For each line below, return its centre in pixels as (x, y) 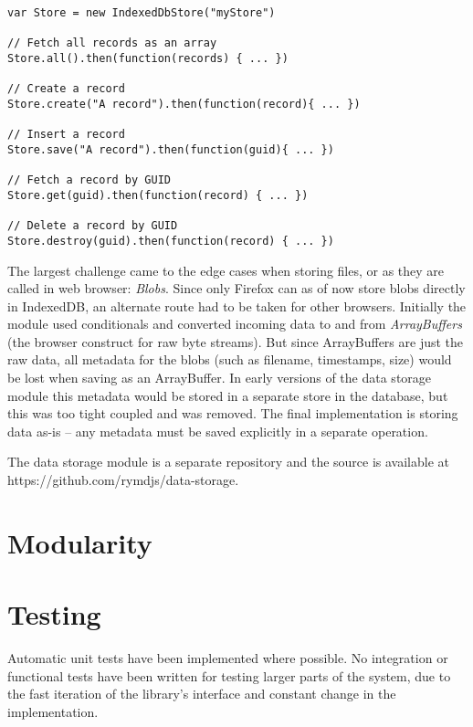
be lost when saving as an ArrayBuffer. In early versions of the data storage (220, 378)
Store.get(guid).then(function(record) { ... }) (158, 195)
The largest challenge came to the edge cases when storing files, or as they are (226, 270)
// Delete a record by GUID (93, 226)
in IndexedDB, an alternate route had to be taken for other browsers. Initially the (237, 306)
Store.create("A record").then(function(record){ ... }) (184, 104)
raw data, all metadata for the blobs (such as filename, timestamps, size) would (230, 359)
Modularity (80, 542)
